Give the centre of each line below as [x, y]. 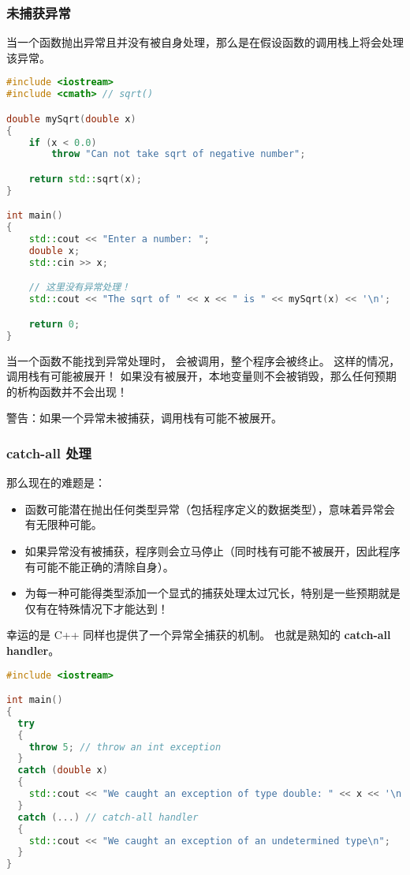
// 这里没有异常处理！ [80, 288]
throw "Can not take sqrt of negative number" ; [179, 154]
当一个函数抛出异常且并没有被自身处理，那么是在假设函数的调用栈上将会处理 [205, 42]
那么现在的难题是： [56, 482]
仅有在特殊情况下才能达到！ [97, 608]
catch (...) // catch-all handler [108, 817]
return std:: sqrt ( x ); [85, 179]
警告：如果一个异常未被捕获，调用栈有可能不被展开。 [144, 418]
